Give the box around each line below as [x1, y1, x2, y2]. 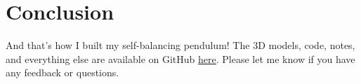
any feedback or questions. [6, 65, 119, 80]
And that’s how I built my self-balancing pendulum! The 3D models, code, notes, [6, 38, 355, 52]
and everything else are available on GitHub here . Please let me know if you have [6, 51, 355, 66]
